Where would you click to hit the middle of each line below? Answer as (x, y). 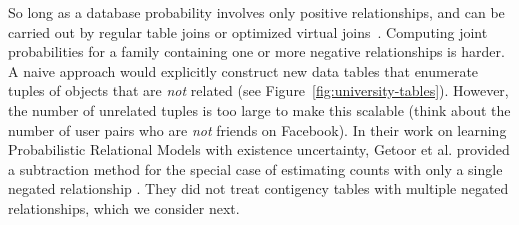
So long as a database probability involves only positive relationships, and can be (256, 12)
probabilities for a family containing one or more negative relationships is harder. (256, 51)
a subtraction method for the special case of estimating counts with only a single (255, 168)
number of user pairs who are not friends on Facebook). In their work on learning (257, 129)
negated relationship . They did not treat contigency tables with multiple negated (258, 188)
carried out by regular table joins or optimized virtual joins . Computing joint (248, 31)
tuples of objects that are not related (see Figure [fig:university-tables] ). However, (258, 90)
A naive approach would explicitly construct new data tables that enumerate (243, 70)
